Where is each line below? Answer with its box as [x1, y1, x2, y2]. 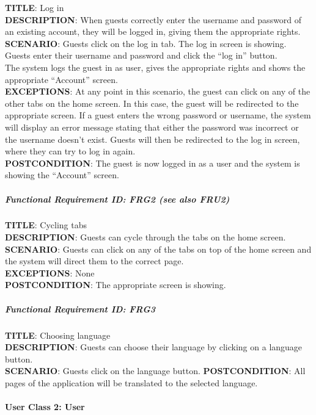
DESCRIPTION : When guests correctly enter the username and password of [5, 13, 302, 26]
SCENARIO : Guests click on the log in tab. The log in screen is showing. [5, 37, 287, 49]
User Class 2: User [5, 400, 85, 413]
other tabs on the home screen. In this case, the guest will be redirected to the [5, 96, 299, 109]
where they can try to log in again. [5, 145, 136, 157]
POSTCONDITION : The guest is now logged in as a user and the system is [5, 156, 300, 169]
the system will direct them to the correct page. [5, 254, 184, 267]
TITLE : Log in [5, 1, 64, 13]
